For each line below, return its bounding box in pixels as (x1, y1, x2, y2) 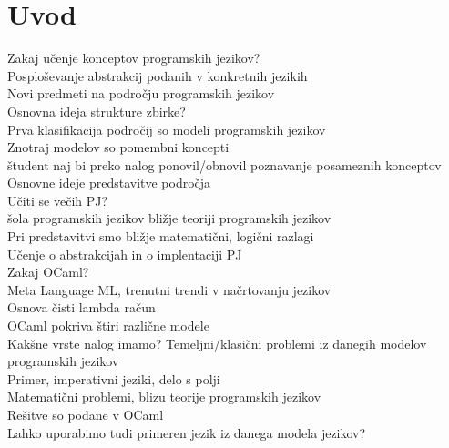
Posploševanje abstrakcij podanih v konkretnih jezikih (7, 66, 308, 85)
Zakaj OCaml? (7, 262, 89, 281)
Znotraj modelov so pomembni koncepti (7, 137, 230, 157)
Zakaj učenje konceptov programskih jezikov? (7, 48, 260, 67)
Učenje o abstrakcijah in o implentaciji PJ (7, 244, 242, 263)
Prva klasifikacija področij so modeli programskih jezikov (7, 119, 326, 138)
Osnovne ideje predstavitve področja (7, 173, 211, 192)
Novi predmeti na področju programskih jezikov (7, 84, 275, 103)
